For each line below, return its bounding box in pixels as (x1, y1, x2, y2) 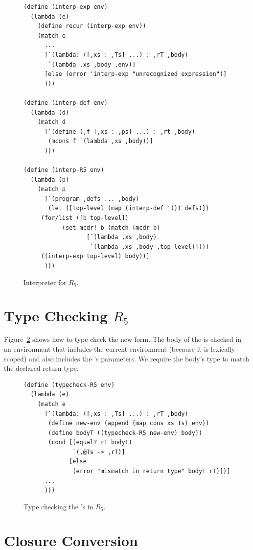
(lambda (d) (30, 109, 69, 116)
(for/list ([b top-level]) (41, 215, 129, 222)
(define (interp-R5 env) (23, 167, 104, 174)
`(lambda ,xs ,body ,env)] (48, 61, 136, 68)
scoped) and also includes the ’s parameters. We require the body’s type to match (4, 353, 250, 363)
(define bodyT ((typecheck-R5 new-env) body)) (48, 429, 203, 436)
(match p (37, 186, 66, 193)
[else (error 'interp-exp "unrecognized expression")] (44, 71, 227, 78)
